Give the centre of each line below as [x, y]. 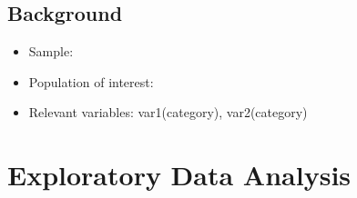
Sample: [51, 51]
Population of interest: [91, 81]
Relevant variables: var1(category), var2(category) [168, 112]
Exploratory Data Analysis [179, 175]
